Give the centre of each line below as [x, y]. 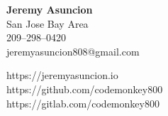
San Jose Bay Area [47, 23]
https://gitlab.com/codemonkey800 [83, 103]
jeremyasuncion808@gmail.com [73, 51]
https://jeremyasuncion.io [62, 75]
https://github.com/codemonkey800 [85, 89]
